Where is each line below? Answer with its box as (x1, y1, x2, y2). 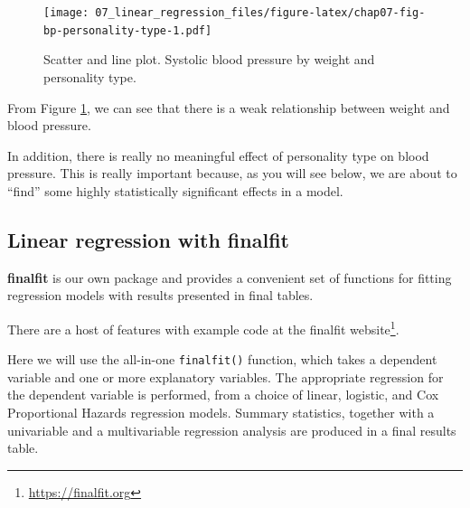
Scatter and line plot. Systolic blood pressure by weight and (43, 50, 375, 69)
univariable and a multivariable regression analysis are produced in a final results (7, 420, 456, 439)
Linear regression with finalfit (7, 225, 289, 253)
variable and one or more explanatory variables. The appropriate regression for (7, 367, 444, 386)
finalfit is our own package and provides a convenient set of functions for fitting (7, 268, 452, 287)
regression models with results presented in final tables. (7, 286, 314, 305)
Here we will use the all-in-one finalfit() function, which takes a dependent (7, 350, 437, 369)
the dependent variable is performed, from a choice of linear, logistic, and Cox (7, 385, 439, 404)
